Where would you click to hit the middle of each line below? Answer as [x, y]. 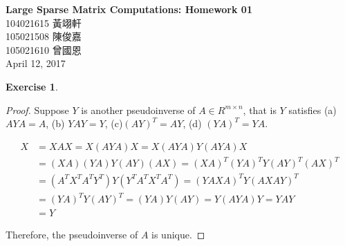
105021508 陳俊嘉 [44, 36]
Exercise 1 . [32, 86]
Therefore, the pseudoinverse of [72, 235]
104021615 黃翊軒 [44, 22]
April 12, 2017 [36, 63]
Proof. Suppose [37, 110]
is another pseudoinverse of [138, 110]
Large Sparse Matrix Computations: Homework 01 [129, 9]
